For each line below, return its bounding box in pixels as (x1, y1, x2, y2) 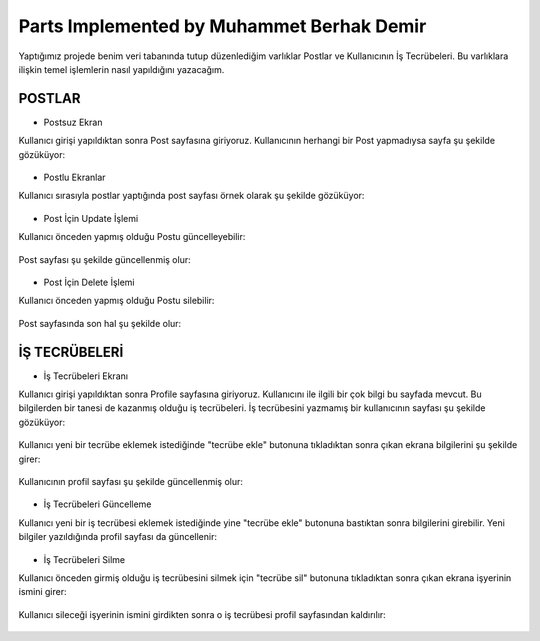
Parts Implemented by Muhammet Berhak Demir (18, 15, 427, 37)
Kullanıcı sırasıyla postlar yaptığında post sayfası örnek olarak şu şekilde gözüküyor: (18, 190, 365, 202)
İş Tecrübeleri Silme (43, 553, 125, 565)
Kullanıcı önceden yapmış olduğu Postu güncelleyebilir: (18, 231, 246, 243)
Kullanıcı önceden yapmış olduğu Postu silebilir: (18, 295, 215, 307)
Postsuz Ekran (43, 116, 103, 128)
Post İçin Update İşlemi (43, 212, 139, 224)
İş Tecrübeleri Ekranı (43, 370, 129, 382)
